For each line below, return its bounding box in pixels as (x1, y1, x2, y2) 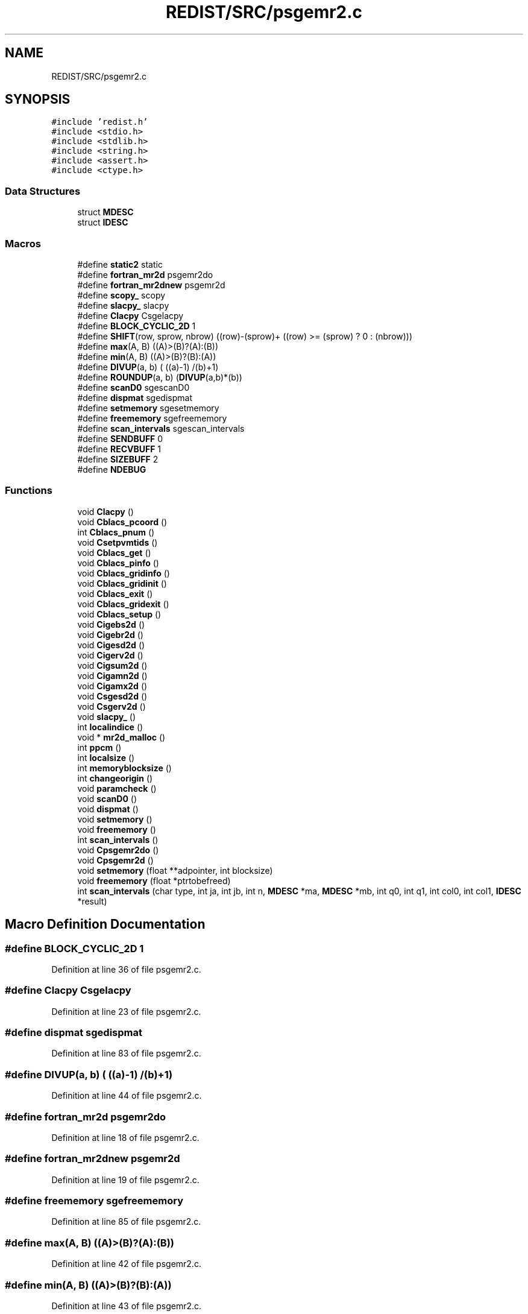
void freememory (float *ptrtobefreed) (77, 875, 231, 886)
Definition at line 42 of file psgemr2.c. (51, 1259, 201, 1269)
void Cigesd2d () (77, 639, 145, 650)
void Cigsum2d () (77, 660, 148, 671)
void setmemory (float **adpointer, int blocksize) (77, 865, 273, 876)
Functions (5, 484, 52, 497)
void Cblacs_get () (77, 547, 151, 558)
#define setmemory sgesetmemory (77, 402, 219, 413)
